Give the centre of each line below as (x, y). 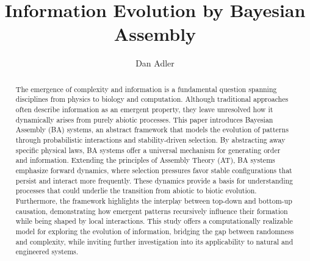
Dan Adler (155, 63)
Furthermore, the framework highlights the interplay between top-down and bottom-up (154, 200)
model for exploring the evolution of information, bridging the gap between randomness (155, 231)
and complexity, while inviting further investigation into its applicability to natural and (154, 241)
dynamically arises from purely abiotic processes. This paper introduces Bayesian (144, 119)
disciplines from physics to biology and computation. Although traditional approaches (152, 99)
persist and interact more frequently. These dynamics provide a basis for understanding (154, 180)
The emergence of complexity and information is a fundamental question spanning (146, 89)
